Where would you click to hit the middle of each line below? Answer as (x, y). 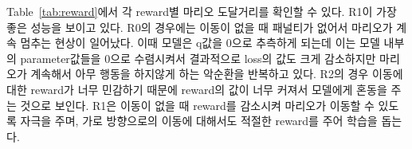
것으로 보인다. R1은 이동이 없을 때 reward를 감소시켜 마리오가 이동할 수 (197, 105)
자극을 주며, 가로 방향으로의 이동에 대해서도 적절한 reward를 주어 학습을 (199, 121)
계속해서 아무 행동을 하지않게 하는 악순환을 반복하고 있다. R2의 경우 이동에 (217, 74)
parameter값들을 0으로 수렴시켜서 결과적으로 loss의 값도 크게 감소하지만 (198, 58)
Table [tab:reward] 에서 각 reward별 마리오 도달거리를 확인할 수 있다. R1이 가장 (202, 11)
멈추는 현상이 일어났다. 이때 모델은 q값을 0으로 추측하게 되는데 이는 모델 (200, 43)
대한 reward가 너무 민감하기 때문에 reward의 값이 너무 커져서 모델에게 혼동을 (197, 89)
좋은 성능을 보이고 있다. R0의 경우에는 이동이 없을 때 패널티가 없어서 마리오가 (200, 27)
